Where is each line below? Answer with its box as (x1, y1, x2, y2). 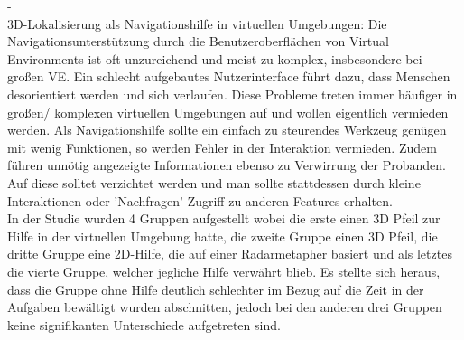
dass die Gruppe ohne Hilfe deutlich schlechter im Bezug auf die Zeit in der (7, 279, 424, 298)
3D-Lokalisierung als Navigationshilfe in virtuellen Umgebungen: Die (7, 14, 387, 33)
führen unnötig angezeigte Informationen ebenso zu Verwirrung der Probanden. (7, 156, 446, 175)
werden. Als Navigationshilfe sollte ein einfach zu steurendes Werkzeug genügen (7, 120, 447, 139)
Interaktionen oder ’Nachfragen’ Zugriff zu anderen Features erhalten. (7, 191, 393, 210)
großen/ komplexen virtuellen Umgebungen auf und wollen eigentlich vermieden (7, 102, 449, 121)
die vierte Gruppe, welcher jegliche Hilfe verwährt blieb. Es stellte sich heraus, (7, 261, 441, 280)
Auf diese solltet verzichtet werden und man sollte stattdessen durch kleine (7, 173, 421, 192)
